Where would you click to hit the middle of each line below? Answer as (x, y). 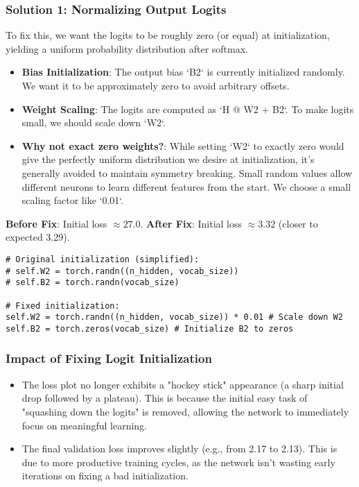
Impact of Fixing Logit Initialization (109, 358)
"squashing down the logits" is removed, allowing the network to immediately (185, 411)
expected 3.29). (38, 237)
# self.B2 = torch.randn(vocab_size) (93, 283)
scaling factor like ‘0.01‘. (73, 200)
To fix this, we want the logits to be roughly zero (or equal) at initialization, (168, 35)
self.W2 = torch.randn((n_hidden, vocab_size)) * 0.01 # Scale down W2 (174, 317)
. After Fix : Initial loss (191, 223)
